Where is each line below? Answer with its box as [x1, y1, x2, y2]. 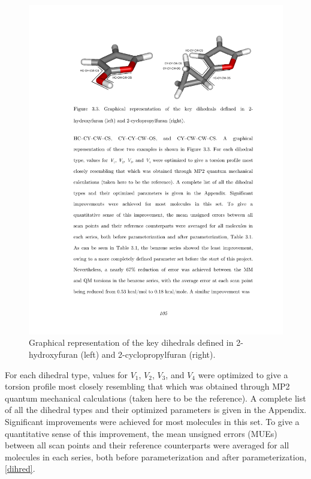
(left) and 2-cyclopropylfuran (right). [80, 348, 216, 361]
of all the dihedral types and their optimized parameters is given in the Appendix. [5, 403, 307, 416]
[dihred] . [5, 462, 35, 475]
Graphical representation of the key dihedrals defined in [29, 336, 234, 349]
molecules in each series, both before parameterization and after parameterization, [5, 450, 307, 463]
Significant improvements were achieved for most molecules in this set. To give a [5, 415, 300, 428]
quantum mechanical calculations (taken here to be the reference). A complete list [5, 391, 306, 404]
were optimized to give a [198, 368, 288, 381]
